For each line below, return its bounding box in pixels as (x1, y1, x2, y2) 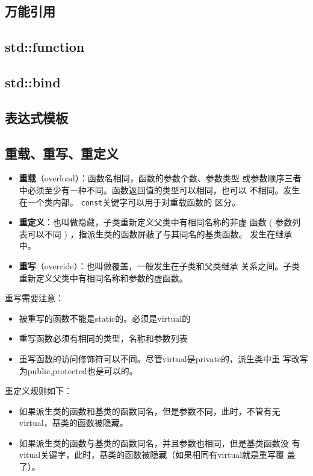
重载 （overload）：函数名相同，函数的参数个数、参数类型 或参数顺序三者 (19, 172, 302, 184)
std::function (5, 37, 85, 56)
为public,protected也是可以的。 (19, 364, 138, 377)
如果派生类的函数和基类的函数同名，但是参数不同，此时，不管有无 (19, 404, 280, 417)
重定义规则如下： (5, 384, 72, 397)
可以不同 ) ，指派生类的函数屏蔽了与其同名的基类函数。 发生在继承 (27, 227, 293, 240)
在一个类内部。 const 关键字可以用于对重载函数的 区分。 (19, 195, 240, 208)
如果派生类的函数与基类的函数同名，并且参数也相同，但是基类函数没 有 (19, 436, 300, 449)
